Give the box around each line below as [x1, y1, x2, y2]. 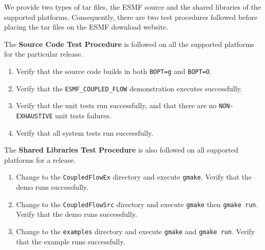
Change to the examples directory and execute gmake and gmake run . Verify [16, 226, 255, 236]
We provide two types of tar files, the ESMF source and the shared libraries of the [4, 2, 261, 12]
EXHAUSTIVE [16, 112, 53, 120]
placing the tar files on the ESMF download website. [4, 21, 168, 32]
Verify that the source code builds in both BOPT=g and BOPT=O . [16, 65, 212, 76]
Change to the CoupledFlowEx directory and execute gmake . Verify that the [16, 171, 252, 182]
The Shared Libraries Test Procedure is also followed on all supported [4, 144, 238, 155]
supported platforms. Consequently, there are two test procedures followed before [4, 11, 257, 22]
